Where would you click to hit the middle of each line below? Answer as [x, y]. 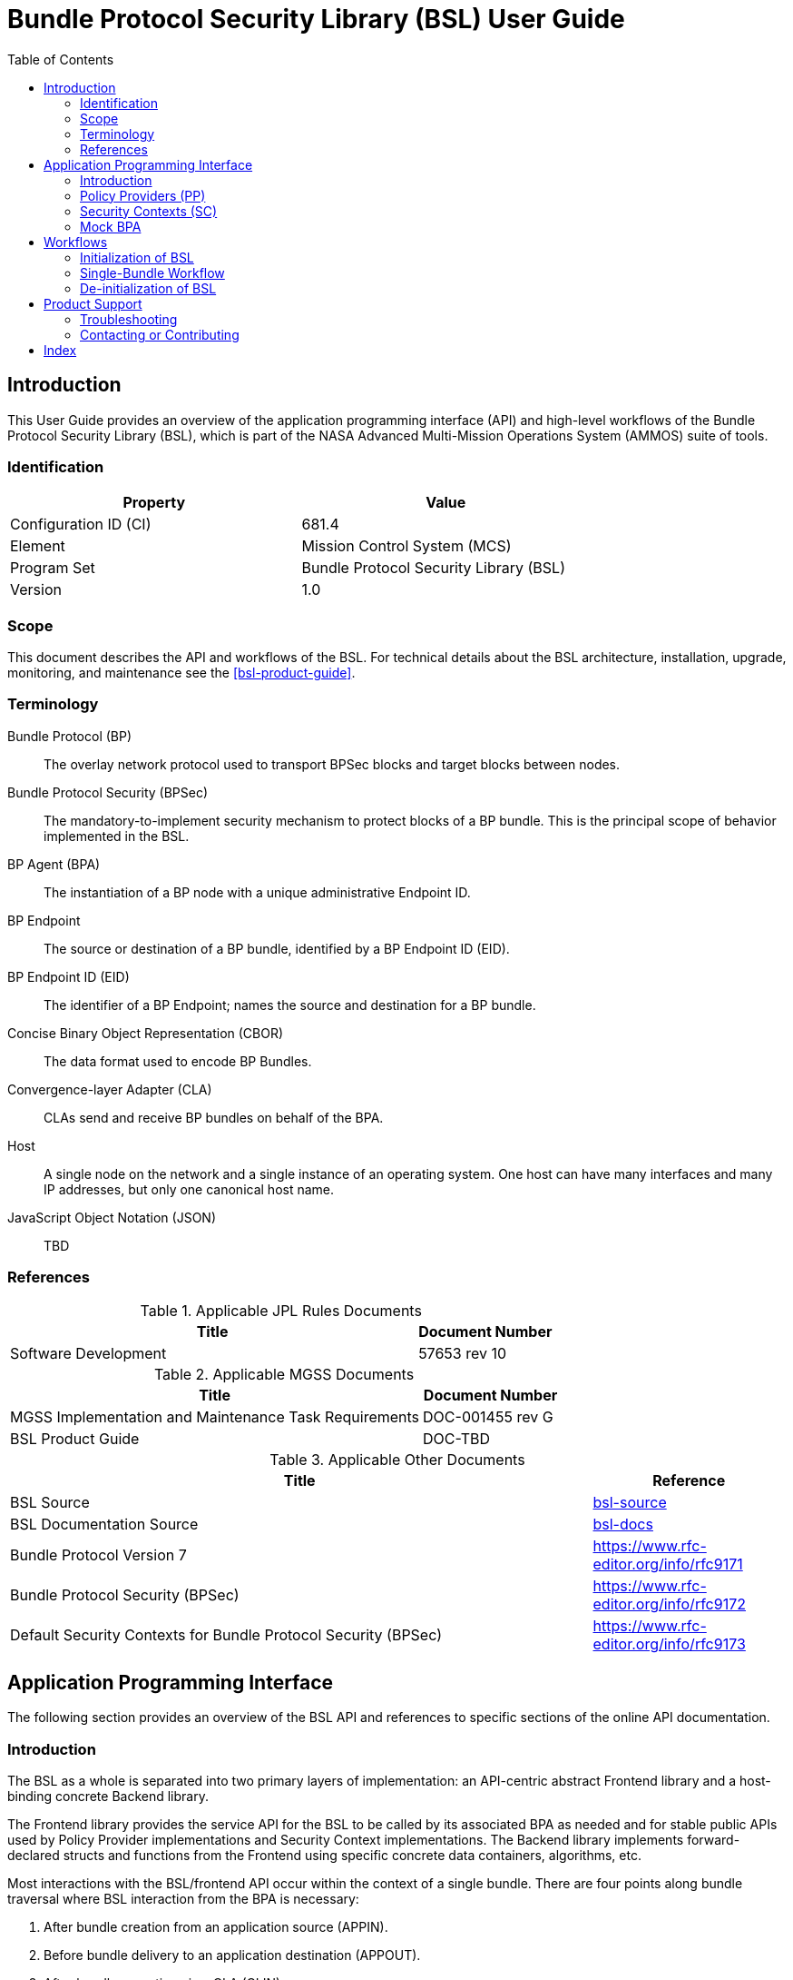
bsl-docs [623, 1524]
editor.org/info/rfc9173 [669, 1643]
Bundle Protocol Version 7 [98, 1554]
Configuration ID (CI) [81, 525]
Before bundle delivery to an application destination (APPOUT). [232, 1955]
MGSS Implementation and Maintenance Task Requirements [215, 1416]
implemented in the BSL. [117, 836]
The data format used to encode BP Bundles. [178, 1061]
